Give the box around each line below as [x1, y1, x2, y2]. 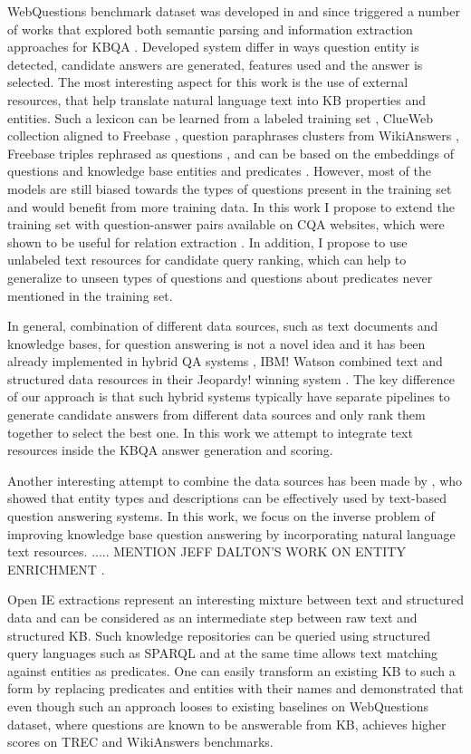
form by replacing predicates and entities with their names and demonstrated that [7, 679, 464, 698]
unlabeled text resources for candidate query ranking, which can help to [7, 250, 407, 269]
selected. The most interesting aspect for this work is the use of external [7, 72, 409, 92]
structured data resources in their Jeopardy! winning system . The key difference [7, 369, 455, 388]
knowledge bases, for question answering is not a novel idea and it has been [7, 333, 426, 353]
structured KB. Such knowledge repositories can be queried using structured [7, 625, 431, 644]
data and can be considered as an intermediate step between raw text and [7, 608, 418, 626]
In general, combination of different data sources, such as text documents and [7, 316, 438, 335]
